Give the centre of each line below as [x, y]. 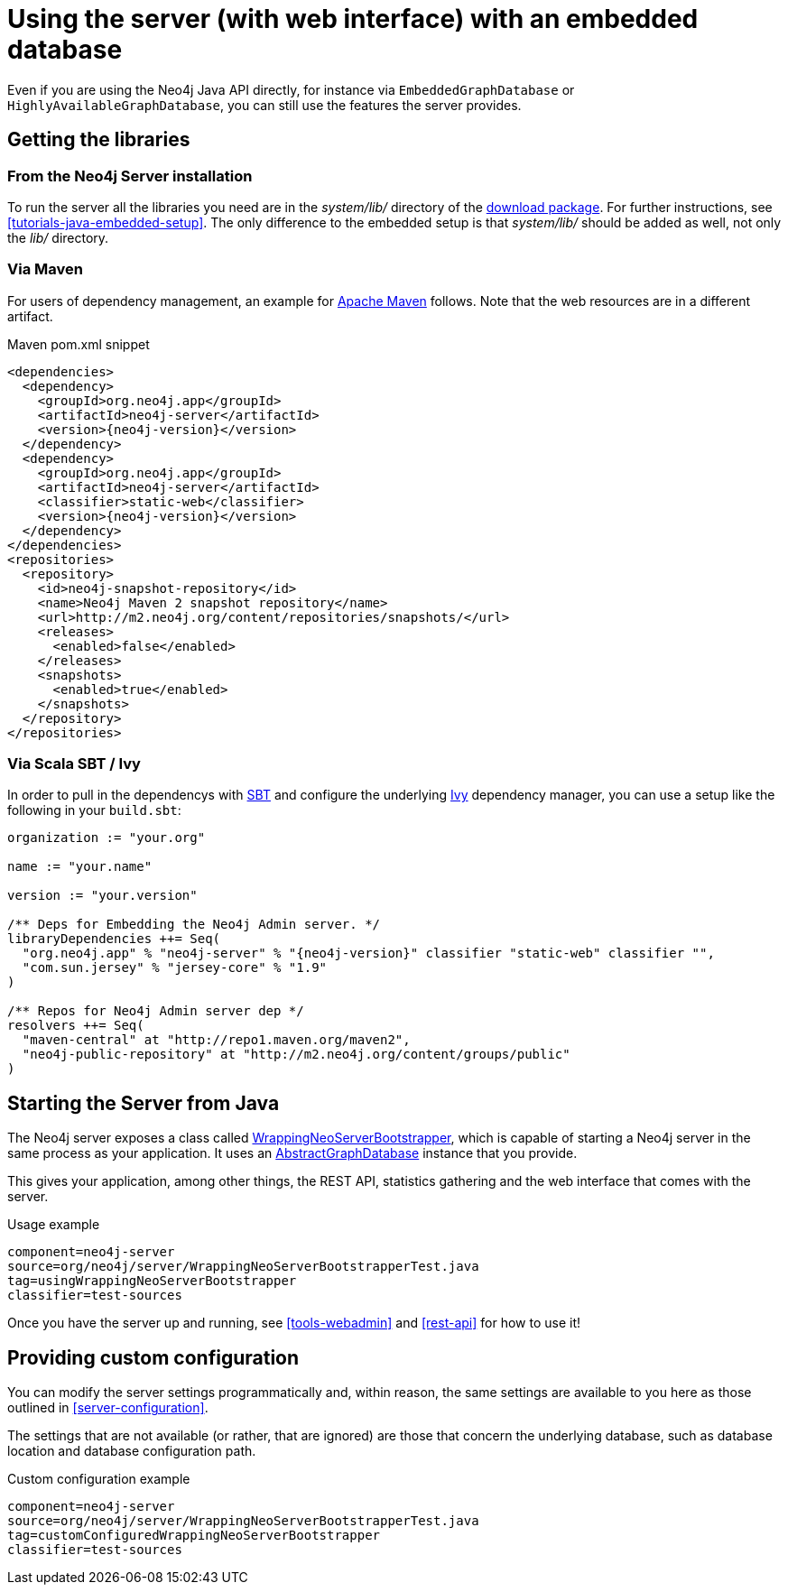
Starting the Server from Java [144, 1103]
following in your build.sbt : [94, 810]
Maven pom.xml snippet [79, 344]
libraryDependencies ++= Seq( [114, 939]
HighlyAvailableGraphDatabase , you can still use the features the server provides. [264, 105]
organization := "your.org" [107, 838]
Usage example [54, 1225]
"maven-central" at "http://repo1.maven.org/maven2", [216, 1040]
